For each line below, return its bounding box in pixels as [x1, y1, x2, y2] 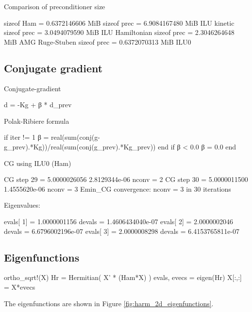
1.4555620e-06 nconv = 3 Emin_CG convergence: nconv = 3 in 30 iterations [4, 183, 231, 194]
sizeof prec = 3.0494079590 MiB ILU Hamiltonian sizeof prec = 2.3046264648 [4, 27, 235, 37]
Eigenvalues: [4, 200, 40, 210]
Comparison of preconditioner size [4, 1, 105, 11]
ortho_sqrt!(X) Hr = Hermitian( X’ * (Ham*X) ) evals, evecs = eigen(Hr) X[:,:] [4, 272, 242, 282]
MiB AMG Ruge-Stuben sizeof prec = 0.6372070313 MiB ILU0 [4, 36, 191, 47]
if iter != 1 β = [4, 132, 49, 142]
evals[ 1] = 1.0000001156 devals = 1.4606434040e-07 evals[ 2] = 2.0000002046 [4, 216, 233, 226]
